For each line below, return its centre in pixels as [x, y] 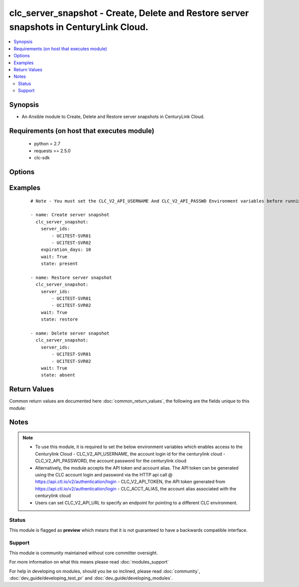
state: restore [59, 319]
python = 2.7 [47, 144]
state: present [59, 264]
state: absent [58, 375]
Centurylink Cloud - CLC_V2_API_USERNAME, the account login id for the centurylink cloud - [130, 454]
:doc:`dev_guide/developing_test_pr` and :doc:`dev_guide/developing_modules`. [91, 578]
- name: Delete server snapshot [70, 333]
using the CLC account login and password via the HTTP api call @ [104, 475]
